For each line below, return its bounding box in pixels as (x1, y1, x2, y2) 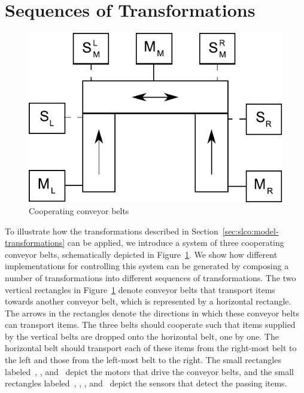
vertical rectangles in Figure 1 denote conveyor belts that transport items (5, 283, 275, 295)
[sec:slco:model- (222, 224, 279, 237)
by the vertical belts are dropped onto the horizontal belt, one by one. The (5, 330, 279, 342)
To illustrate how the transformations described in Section (5, 224, 218, 237)
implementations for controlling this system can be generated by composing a (5, 260, 289, 272)
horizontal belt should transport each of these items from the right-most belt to (5, 342, 297, 354)
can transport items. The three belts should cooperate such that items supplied (5, 318, 296, 331)
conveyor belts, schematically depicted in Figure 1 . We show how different (5, 248, 278, 260)
